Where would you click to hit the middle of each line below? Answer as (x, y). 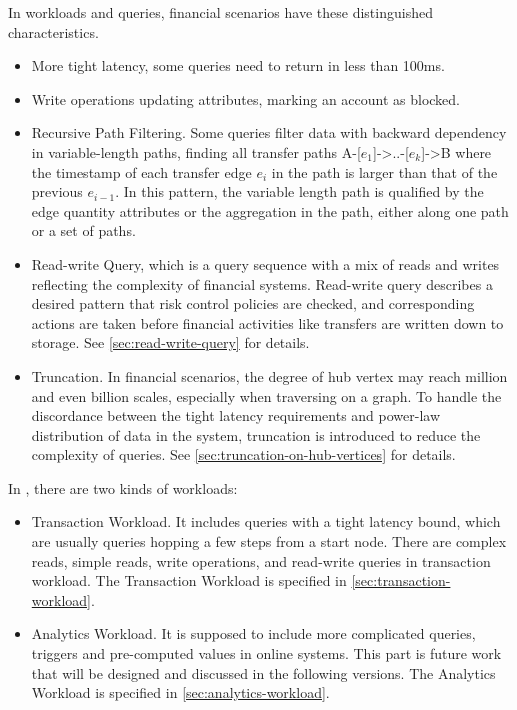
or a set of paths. (83, 230)
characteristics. (53, 31)
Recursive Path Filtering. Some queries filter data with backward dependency (269, 132)
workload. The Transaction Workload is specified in (189, 580)
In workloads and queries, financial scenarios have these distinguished (220, 12)
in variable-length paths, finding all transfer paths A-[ (196, 151)
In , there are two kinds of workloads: (123, 487)
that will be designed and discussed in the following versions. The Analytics (263, 672)
